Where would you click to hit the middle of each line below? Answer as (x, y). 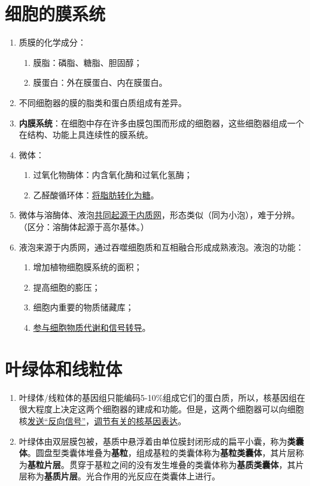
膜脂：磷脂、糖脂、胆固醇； (88, 62)
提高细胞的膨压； (67, 287)
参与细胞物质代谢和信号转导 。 (92, 327)
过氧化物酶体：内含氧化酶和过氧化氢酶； (113, 175)
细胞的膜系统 (55, 13)
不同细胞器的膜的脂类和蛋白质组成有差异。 (103, 102)
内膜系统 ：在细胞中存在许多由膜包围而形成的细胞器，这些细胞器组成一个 (161, 123)
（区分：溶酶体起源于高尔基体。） (84, 227)
